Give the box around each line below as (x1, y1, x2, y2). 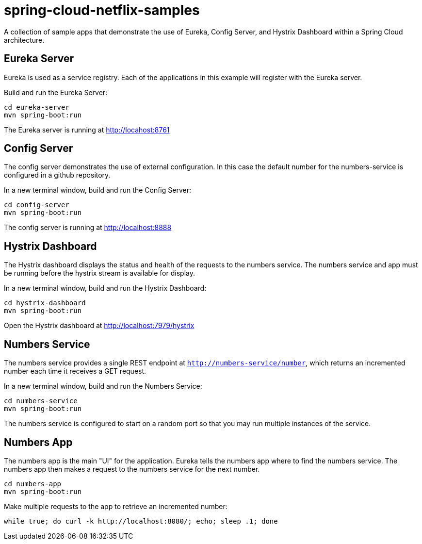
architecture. (4, 35, 45, 44)
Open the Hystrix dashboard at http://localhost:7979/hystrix (4, 321, 195, 330)
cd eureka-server (4, 103, 69, 111)
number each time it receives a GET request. (4, 367, 146, 376)
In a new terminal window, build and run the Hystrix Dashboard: (4, 284, 207, 293)
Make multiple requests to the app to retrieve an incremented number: (4, 502, 227, 511)
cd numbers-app (4, 479, 62, 488)
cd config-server (4, 201, 69, 209)
